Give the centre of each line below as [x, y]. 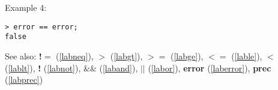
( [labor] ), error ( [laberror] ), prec [210, 67]
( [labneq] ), [75, 55]
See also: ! [23, 55]
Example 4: [26, 7]
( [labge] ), [187, 55]
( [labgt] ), [126, 55]
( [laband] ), [119, 67]
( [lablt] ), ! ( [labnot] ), [43, 67]
